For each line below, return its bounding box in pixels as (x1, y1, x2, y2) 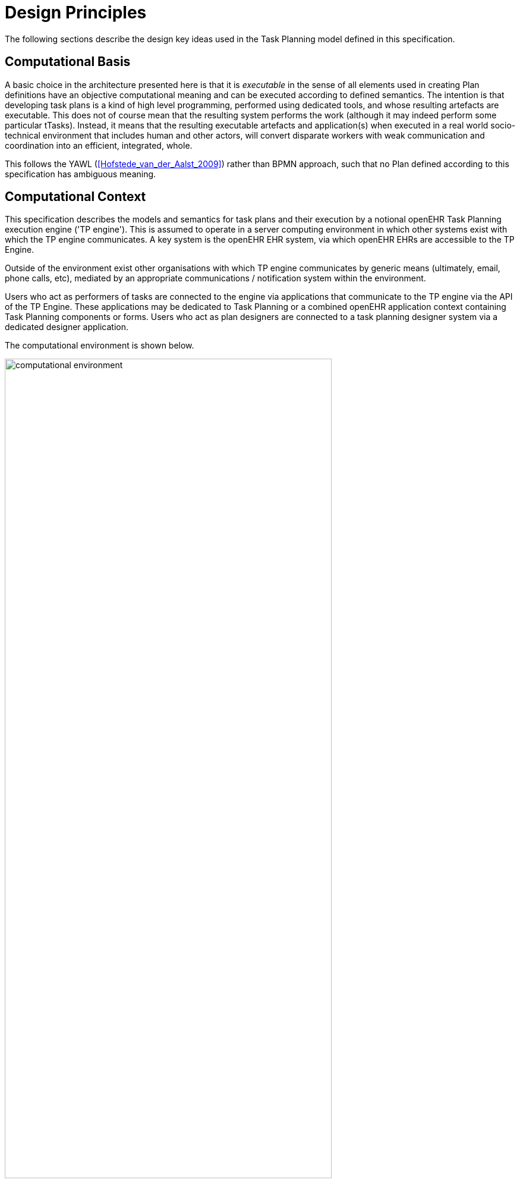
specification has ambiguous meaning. (5, 168, 156, 179)
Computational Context (5, 189, 146, 205)
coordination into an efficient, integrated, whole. (5, 140, 193, 150)
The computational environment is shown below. (5, 340, 194, 351)
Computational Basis (5, 54, 131, 70)
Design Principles (5, 2, 147, 23)
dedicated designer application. (5, 322, 129, 332)
